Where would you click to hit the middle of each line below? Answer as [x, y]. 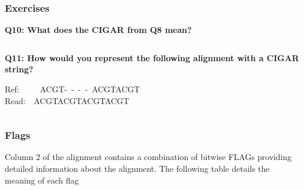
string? [19, 69]
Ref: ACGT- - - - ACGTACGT [73, 89]
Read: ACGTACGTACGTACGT [67, 100]
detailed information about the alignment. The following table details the [137, 168]
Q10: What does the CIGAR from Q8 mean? [98, 30]
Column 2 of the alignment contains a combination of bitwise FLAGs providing [148, 157]
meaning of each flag [42, 180]
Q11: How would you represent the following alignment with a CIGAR [152, 57]
